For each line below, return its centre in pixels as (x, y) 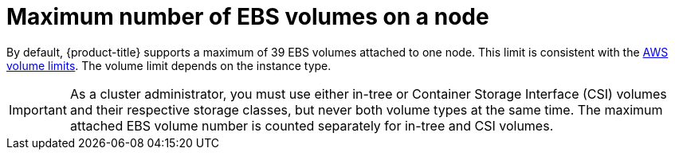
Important (38, 109)
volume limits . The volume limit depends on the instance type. (169, 65)
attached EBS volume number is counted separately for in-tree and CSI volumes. (312, 125)
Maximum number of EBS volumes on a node (248, 17)
